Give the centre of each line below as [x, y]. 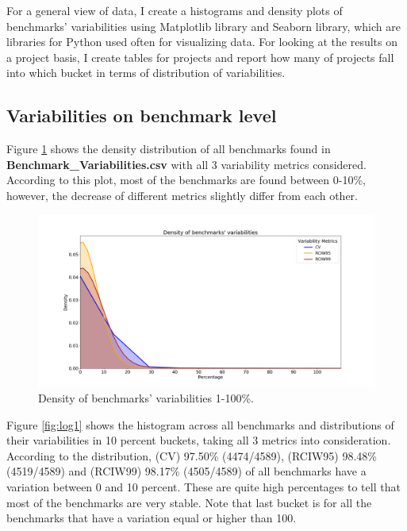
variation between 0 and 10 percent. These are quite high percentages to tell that [203, 487]
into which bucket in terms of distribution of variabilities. [146, 73]
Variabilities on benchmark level [142, 115]
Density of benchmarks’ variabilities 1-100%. [146, 398]
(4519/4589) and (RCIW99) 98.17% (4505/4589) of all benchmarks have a [186, 471]
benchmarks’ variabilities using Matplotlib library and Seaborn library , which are [203, 26]
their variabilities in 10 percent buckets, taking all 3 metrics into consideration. [199, 440]
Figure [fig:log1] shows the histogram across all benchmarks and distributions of [200, 424]
